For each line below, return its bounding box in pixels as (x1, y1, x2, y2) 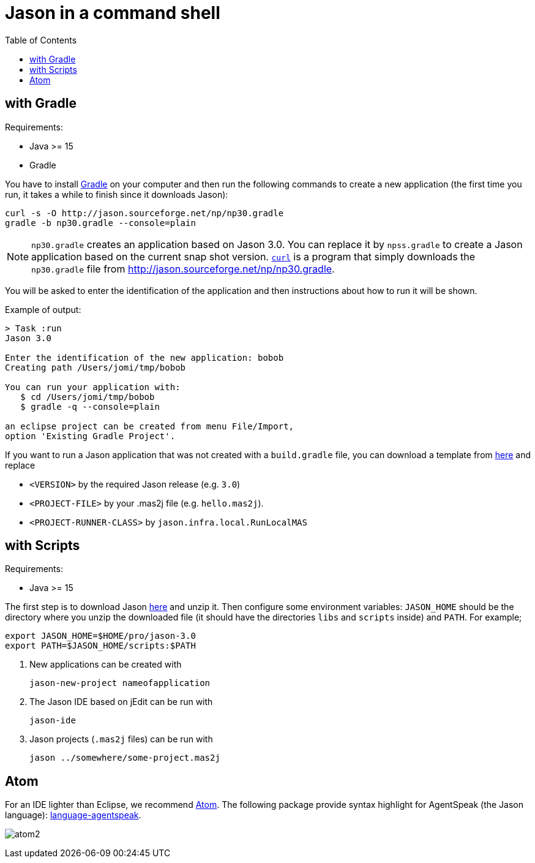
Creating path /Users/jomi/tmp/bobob (5, 362, 186, 372)
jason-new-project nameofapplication (29, 678, 211, 688)
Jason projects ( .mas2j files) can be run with (29, 734, 213, 745)
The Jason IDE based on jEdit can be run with (29, 696, 213, 707)
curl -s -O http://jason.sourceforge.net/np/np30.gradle (5, 208, 284, 218)
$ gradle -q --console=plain (20, 401, 160, 412)
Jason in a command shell (5, 2, 220, 23)
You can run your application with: (5, 382, 181, 392)
